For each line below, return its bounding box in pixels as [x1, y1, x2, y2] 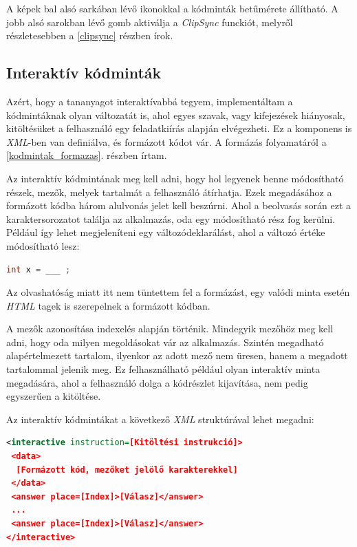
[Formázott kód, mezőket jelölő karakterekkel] [16, 464, 238, 475]
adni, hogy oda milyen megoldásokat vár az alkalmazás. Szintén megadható [6, 334, 324, 349]
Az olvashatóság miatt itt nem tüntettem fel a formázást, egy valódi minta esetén [6, 285, 350, 299]
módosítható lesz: [6, 238, 80, 253]
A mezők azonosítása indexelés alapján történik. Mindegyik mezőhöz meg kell [6, 321, 334, 336]
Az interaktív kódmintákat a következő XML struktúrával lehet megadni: [6, 411, 314, 426]
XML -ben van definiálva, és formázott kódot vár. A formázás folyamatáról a [6, 134, 327, 149]
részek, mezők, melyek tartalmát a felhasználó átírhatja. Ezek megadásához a [6, 184, 332, 199]
